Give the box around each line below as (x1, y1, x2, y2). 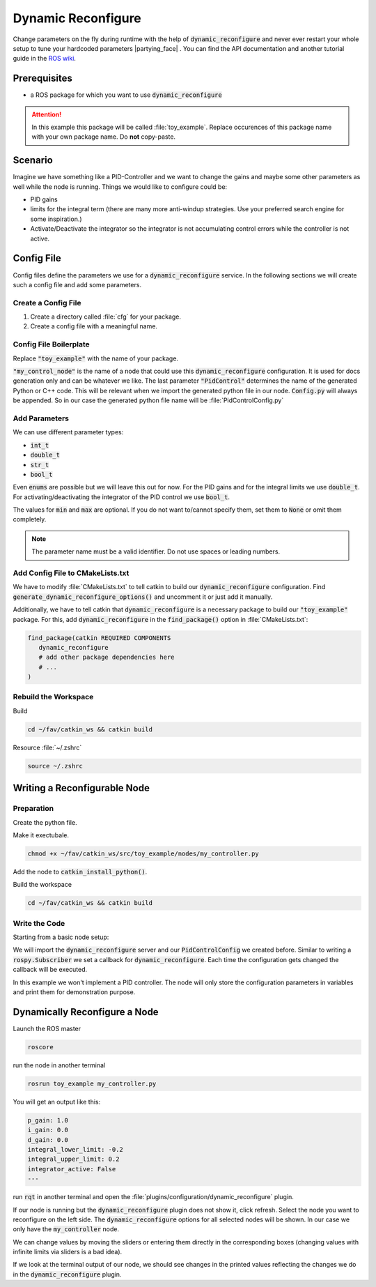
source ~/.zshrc (27, 762, 84, 770)
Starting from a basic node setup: (13, 933, 109, 941)
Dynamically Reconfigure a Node (13, 1006, 159, 1018)
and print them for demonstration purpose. (13, 987, 136, 996)
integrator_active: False (27, 1165, 116, 1173)
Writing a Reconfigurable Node (13, 782, 150, 794)
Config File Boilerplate (13, 340, 90, 349)
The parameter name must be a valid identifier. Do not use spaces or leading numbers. (31, 547, 281, 556)
